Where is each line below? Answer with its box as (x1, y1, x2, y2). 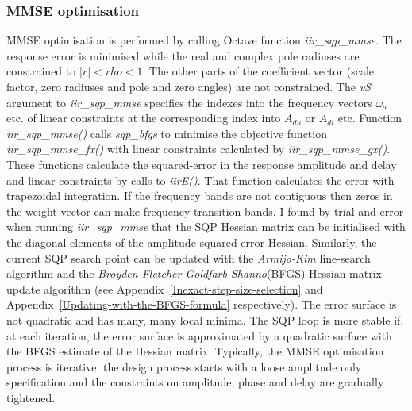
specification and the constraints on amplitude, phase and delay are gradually (6, 374, 384, 390)
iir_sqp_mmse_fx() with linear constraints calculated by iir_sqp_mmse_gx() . (6, 140, 391, 157)
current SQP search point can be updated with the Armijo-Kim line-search (6, 249, 371, 266)
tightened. (6, 389, 56, 405)
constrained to (6, 63, 76, 79)
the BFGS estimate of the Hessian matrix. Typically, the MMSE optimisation (6, 343, 384, 359)
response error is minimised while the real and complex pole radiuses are (6, 47, 360, 63)
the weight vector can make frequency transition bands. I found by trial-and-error (6, 202, 404, 219)
